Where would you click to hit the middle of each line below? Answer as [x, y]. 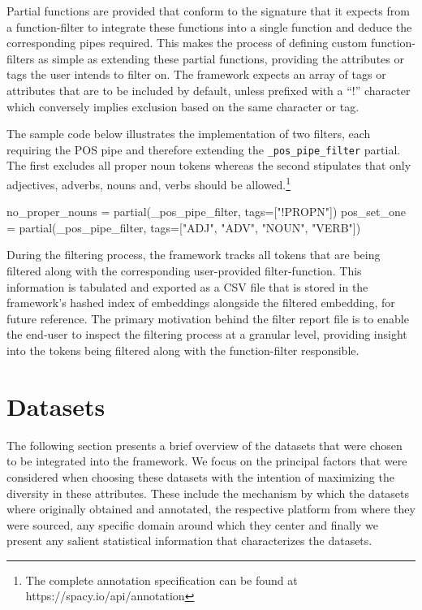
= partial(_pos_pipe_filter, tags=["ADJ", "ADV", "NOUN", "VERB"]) [184, 227]
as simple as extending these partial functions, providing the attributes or [221, 58]
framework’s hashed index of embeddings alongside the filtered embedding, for [201, 303]
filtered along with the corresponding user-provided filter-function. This [184, 271]
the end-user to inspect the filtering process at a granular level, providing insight [207, 334]
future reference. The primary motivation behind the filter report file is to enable [208, 318]
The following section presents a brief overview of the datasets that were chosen [205, 445]
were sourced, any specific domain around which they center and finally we [193, 524]
